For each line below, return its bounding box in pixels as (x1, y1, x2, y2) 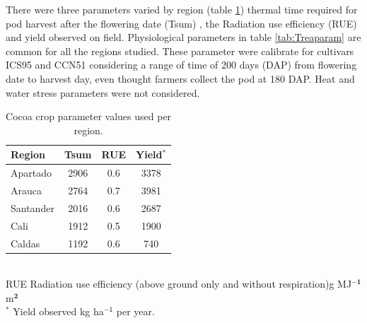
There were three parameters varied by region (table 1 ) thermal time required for (6, 2, 358, 16)
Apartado (11, 165, 52, 180)
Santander (11, 200, 54, 215)
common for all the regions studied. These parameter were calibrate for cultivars (6, 43, 354, 58)
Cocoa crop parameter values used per (6, 109, 172, 124)
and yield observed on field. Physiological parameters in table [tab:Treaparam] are (6, 30, 361, 45)
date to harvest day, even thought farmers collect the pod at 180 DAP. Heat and (6, 71, 355, 86)
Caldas (11, 235, 40, 250)
